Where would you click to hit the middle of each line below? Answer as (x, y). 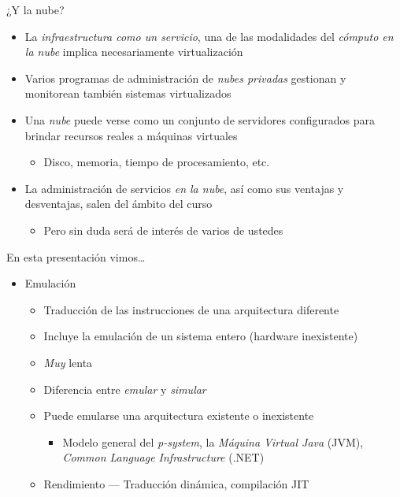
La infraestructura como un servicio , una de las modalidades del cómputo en (209, 36)
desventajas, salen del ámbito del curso (119, 204)
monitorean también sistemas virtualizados (128, 93)
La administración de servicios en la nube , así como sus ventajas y (184, 188)
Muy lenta (68, 362)
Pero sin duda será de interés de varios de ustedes (163, 230)
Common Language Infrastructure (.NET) (163, 457)
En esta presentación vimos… (76, 256)
